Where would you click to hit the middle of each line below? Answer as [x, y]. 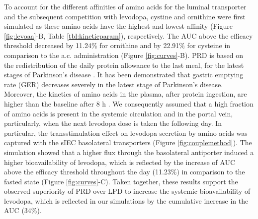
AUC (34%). [23, 210]
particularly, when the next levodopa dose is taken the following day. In [113, 123]
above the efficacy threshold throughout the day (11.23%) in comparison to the [125, 172]
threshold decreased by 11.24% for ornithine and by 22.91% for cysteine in [117, 45]
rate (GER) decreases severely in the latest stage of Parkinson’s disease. [114, 84]
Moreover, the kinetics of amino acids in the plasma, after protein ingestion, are [126, 94]
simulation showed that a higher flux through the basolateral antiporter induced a [129, 152]
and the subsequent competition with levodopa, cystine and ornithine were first [125, 16]
